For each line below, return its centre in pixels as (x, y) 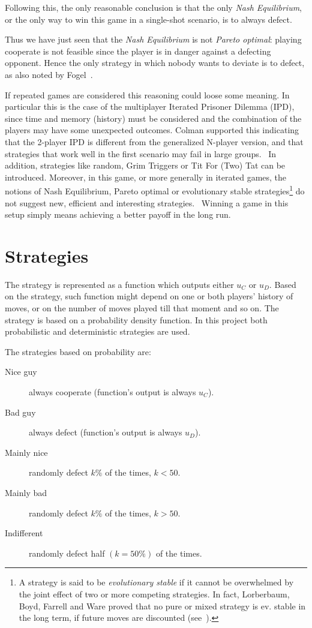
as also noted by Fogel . (49, 74)
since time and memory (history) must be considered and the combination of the (153, 118)
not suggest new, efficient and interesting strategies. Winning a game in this (147, 202)
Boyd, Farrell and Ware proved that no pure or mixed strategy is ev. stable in (162, 606)
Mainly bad (26, 492)
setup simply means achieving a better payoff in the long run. (118, 214)
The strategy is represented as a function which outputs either (119, 284)
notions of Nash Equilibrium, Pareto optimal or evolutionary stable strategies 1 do (155, 190)
